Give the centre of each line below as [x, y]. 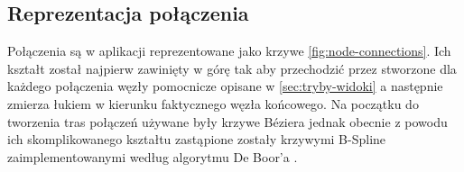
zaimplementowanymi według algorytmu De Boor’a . [153, 156]
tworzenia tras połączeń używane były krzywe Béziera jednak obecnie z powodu [227, 121]
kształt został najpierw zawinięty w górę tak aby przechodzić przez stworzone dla [232, 68]
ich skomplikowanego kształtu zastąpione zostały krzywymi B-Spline [197, 139]
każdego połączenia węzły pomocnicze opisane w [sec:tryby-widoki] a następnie [225, 86]
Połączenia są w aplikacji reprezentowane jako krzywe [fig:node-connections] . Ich [229, 51]
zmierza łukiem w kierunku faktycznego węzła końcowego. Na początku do [213, 103]
